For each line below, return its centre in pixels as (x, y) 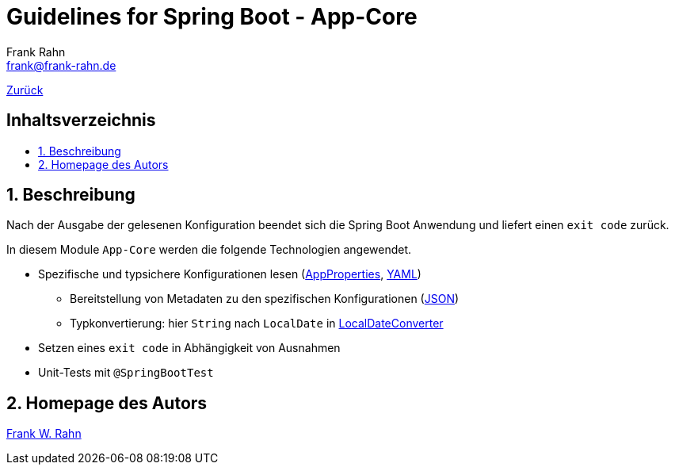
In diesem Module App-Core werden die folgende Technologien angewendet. (209, 250)
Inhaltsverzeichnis (81, 121)
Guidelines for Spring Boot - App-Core (212, 17)
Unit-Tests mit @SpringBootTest (126, 373)
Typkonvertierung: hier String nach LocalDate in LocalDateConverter (257, 324)
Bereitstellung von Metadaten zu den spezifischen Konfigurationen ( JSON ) (265, 299)
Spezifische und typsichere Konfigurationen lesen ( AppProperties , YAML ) (230, 274)
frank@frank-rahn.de (61, 65)
